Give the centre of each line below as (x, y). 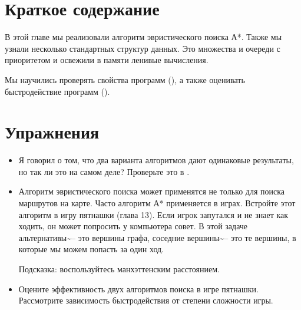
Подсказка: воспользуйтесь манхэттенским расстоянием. (119, 268)
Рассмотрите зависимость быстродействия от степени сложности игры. (146, 300)
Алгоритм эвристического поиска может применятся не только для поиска (152, 191)
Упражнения (52, 132)
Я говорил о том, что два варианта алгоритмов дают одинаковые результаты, (156, 160)
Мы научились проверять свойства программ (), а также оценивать (125, 79)
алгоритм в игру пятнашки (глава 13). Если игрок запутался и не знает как (153, 214)
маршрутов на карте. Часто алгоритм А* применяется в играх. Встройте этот (157, 203)
